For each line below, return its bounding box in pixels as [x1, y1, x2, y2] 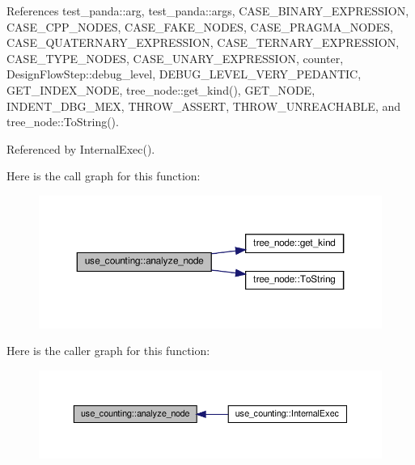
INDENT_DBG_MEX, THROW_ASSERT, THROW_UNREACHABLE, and [6, 97, 401, 114]
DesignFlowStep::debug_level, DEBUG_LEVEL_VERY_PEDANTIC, [6, 66, 362, 82]
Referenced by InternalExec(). [6, 140, 155, 157]
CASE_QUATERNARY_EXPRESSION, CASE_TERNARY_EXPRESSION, [6, 34, 400, 51]
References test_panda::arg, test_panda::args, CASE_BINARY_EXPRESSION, [6, 2, 409, 19]
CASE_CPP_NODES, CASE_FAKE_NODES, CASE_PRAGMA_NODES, [6, 18, 393, 35]
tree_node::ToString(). [6, 113, 119, 130]
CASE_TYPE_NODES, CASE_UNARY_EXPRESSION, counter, [6, 49, 344, 66]
